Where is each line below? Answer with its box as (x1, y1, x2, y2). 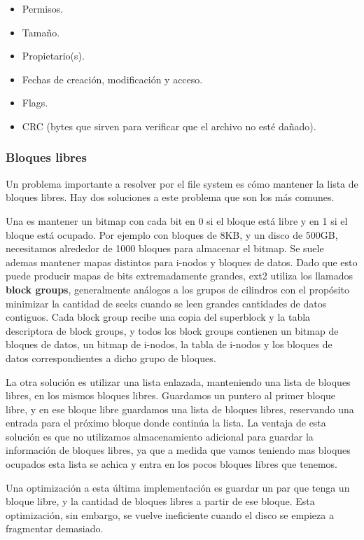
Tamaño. (22, 25, 60, 39)
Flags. (22, 95, 48, 110)
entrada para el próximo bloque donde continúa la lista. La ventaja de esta (6, 415, 326, 430)
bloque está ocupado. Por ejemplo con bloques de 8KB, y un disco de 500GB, (6, 227, 338, 242)
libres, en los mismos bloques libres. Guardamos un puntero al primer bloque (6, 388, 336, 403)
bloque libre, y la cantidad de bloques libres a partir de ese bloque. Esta (6, 494, 315, 508)
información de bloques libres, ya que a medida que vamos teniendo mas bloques (6, 443, 351, 457)
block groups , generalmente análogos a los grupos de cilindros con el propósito (6, 282, 349, 296)
